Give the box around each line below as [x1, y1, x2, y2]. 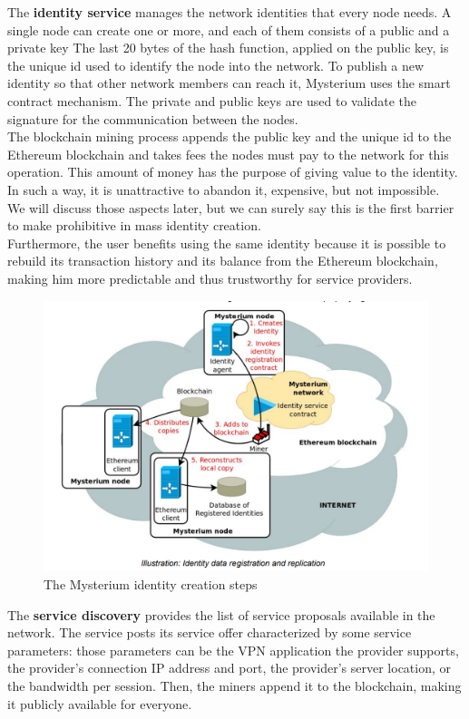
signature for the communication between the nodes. [7, 109, 298, 128]
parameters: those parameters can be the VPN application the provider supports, [7, 640, 459, 659]
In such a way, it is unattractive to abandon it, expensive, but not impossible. [7, 180, 440, 199]
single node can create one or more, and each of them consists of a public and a [7, 20, 450, 39]
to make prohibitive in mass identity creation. [7, 216, 261, 235]
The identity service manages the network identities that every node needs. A [7, 3, 452, 21]
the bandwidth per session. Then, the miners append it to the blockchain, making [7, 676, 462, 695]
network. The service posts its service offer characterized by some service [7, 623, 412, 642]
